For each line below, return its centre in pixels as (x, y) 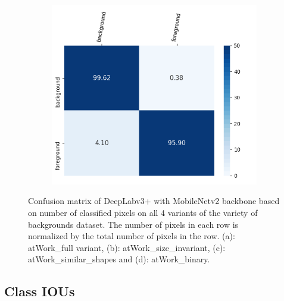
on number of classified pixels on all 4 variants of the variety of (143, 213)
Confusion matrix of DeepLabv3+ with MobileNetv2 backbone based (154, 201)
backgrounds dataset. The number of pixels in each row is (133, 224)
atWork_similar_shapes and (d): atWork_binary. (119, 259)
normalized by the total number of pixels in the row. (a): (132, 236)
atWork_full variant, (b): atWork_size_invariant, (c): (127, 247)
